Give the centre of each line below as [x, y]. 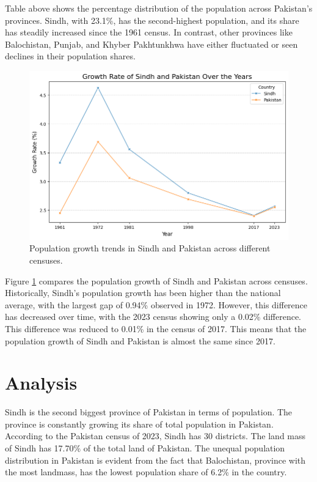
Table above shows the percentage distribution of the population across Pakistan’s [159, 8]
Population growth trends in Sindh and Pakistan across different [150, 248]
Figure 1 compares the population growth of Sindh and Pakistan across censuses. [156, 280]
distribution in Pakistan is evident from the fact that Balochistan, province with [155, 460]
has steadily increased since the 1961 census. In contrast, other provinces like [149, 32]
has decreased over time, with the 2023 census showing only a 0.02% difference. [153, 317]
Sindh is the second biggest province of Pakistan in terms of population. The [149, 412]
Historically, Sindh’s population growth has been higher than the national [143, 293]
